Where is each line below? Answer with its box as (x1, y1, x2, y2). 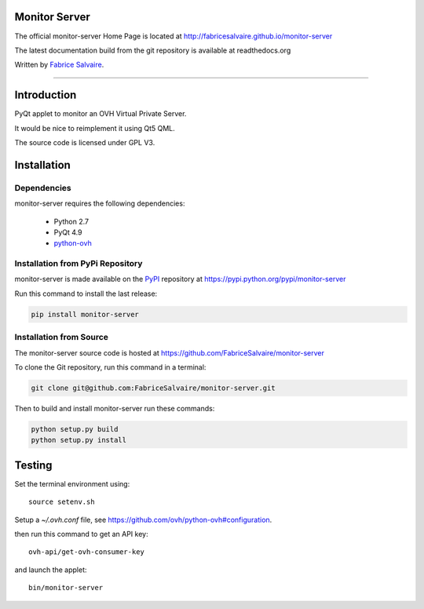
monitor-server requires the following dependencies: (14, 199, 185, 208)
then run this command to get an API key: (14, 529, 148, 538)
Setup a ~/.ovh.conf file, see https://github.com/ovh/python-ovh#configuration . (14, 515, 272, 524)
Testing (14, 458, 53, 472)
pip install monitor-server (31, 310, 139, 319)
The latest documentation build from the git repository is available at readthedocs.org (14, 46, 291, 55)
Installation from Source (14, 332, 109, 343)
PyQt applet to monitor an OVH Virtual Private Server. (14, 109, 187, 119)
